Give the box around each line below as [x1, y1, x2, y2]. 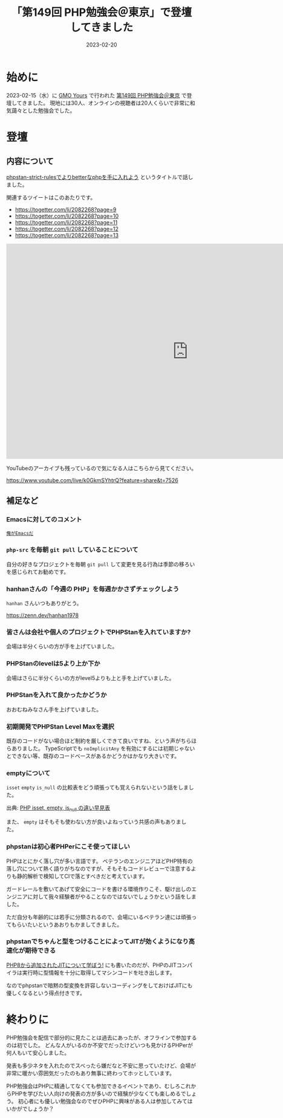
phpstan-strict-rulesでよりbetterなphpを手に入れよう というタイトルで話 [6, 173, 189, 180]
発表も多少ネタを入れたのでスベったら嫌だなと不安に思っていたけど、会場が [6, 1062, 197, 1069]
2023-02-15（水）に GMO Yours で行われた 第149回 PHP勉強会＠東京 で [6, 91, 187, 99]
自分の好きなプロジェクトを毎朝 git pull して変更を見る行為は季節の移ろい [6, 560, 195, 567]
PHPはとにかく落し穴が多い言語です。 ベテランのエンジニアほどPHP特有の [6, 857, 194, 865]
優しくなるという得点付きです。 [6, 989, 86, 996]
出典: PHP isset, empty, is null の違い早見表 [6, 804, 111, 813]
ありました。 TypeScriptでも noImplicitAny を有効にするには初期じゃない [11, 745, 195, 752]
